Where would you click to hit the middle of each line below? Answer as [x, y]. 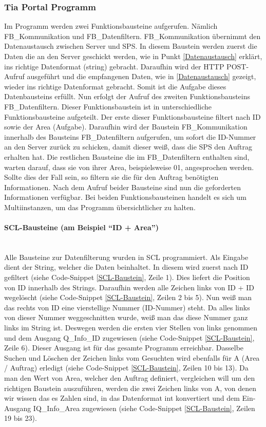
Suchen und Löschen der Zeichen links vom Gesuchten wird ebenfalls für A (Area [132, 357]
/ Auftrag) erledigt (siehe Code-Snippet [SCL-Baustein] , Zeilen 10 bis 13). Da [126, 368]
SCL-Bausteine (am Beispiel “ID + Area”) [82, 227]
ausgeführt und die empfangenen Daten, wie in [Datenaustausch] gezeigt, [141, 76]
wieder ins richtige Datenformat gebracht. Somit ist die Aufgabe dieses [115, 86]
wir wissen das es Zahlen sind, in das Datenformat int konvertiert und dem [122, 398]
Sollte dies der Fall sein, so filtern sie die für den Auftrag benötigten [111, 177]
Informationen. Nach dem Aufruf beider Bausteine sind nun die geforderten [123, 187]
